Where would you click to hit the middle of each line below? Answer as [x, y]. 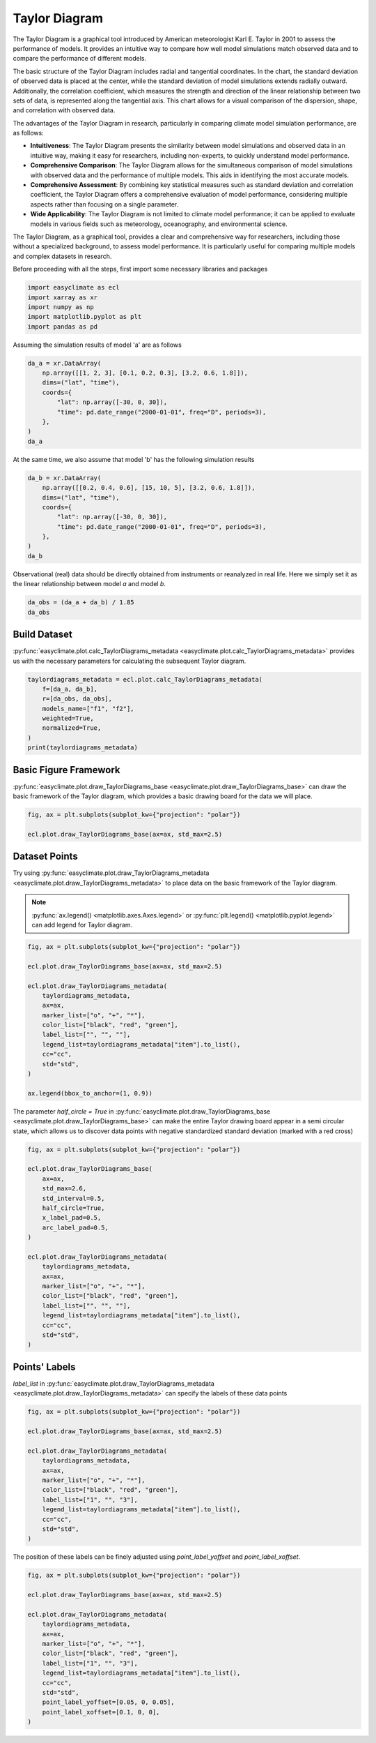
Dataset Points [45, 856]
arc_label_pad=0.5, [76, 1227]
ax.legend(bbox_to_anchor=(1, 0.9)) [90, 1093]
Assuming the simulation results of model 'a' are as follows [97, 345]
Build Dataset [42, 635]
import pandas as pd [62, 327]
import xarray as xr [62, 297]
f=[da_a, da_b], [70, 689]
